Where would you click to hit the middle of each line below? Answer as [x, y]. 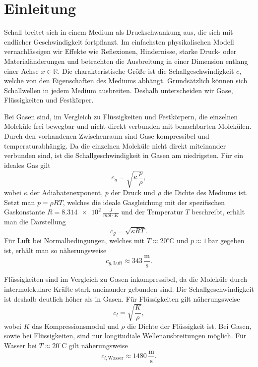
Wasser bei [20, 345]
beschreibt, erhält [218, 212]
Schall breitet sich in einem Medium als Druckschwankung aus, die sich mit [119, 32]
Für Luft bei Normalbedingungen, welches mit [74, 240]
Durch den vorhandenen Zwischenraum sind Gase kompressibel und [107, 136]
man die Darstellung [35, 221]
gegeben [232, 240]
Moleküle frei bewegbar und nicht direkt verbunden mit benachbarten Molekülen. [128, 126]
